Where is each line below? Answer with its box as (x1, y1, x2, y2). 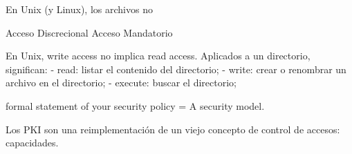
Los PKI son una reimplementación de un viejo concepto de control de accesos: (6, 122, 340, 136)
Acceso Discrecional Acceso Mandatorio (6, 25, 173, 39)
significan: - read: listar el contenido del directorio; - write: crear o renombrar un (6, 61, 346, 76)
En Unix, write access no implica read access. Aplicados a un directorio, (6, 48, 311, 63)
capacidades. (6, 135, 59, 150)
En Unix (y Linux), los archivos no (6, 2, 153, 16)
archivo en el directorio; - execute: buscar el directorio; (6, 75, 237, 90)
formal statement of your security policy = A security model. (6, 98, 265, 113)
